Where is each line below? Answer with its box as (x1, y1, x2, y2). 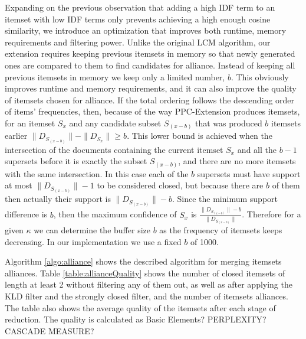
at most (5, 179, 32, 191)
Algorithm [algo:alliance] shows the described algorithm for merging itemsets (5, 255, 282, 268)
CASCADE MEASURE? (5, 324, 94, 337)
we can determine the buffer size (34, 224, 150, 236)
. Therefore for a (242, 208, 301, 220)
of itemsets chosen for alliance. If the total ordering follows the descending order (5, 93, 294, 106)
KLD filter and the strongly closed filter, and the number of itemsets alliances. (5, 290, 288, 302)
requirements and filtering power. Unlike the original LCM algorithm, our (5, 35, 271, 48)
